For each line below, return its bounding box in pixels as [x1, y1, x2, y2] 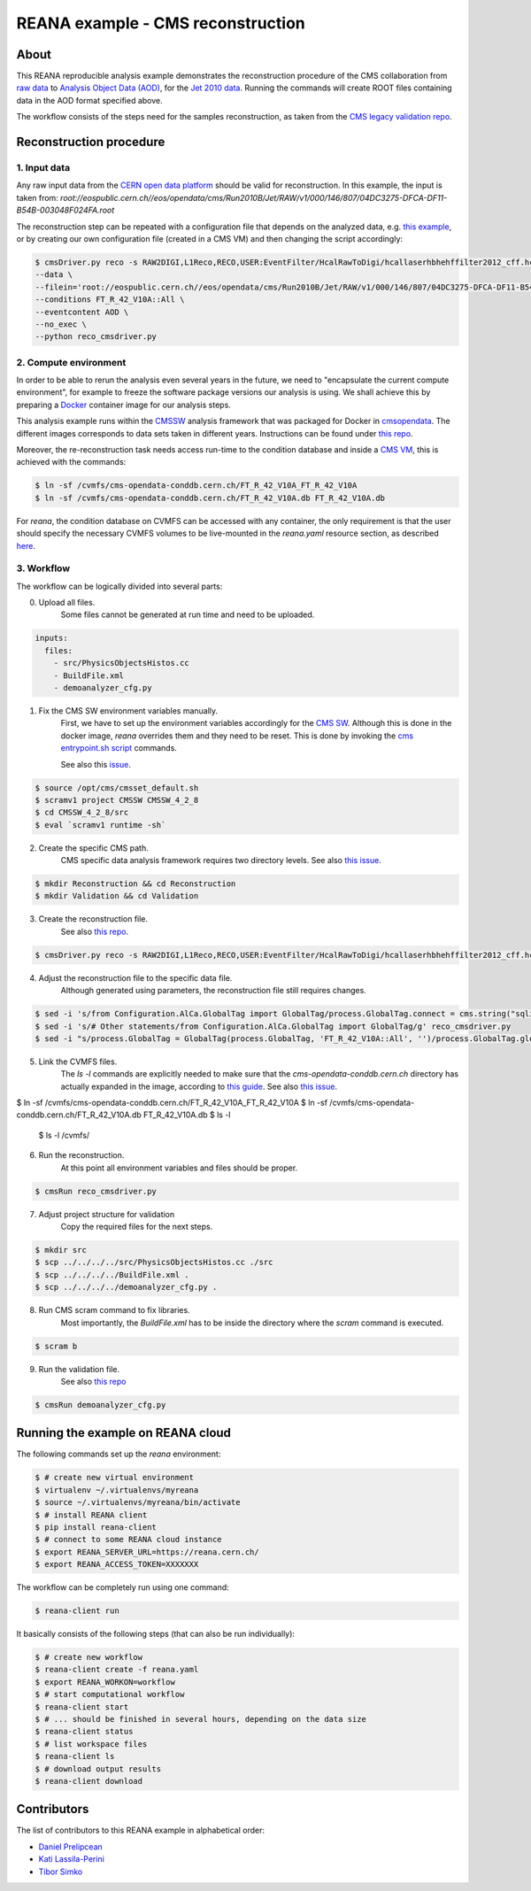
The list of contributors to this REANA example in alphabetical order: [16, 1825, 265, 1836]
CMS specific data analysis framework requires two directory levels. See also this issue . [60, 855, 382, 866]
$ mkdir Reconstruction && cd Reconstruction [35, 879, 236, 889]
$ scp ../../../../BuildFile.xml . [35, 1270, 189, 1279]
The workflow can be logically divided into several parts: [16, 581, 223, 591]
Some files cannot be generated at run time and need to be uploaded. [60, 609, 315, 620]
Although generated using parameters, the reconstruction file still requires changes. [60, 985, 366, 996]
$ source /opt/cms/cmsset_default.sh [35, 783, 199, 792]
